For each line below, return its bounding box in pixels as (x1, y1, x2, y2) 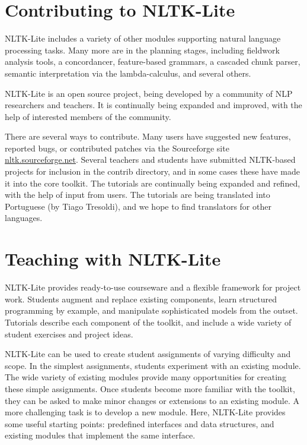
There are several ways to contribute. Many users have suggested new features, (5, 130, 291, 143)
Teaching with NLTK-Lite (5, 247, 221, 271)
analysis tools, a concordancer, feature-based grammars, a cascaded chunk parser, (5, 55, 300, 68)
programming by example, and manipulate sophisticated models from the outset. (5, 304, 298, 317)
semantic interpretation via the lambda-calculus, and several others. (5, 67, 251, 79)
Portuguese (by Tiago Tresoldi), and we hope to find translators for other (5, 200, 271, 212)
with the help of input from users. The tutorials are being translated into (5, 188, 270, 201)
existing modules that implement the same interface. (5, 429, 196, 441)
